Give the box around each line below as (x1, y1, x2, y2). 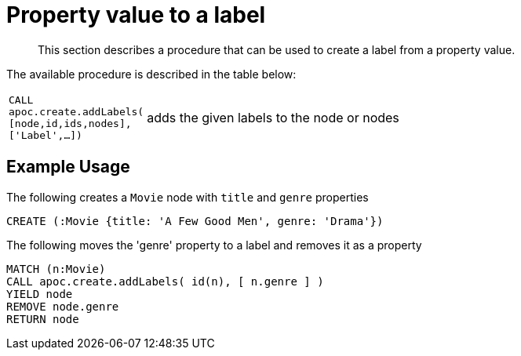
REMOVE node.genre (6, 300, 119, 313)
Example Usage (6, 157, 130, 177)
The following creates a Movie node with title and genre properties (6, 190, 369, 204)
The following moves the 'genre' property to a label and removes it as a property (6, 238, 422, 252)
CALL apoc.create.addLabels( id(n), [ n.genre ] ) (6, 274, 324, 288)
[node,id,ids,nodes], (9, 117, 132, 129)
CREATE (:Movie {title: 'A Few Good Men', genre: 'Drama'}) (6, 214, 384, 227)
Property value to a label (6, 2, 266, 28)
